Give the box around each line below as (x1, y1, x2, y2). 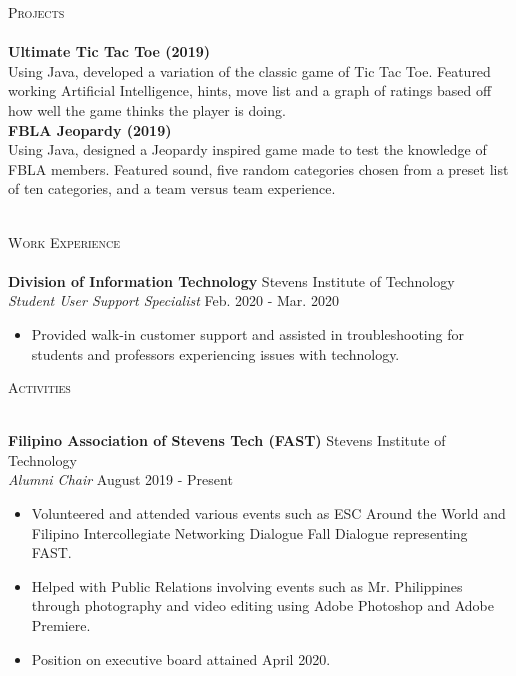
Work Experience (8, 231, 120, 252)
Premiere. (31, 615, 91, 636)
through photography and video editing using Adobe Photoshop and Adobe (31, 595, 494, 616)
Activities (8, 377, 71, 398)
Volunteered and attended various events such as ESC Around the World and (31, 503, 506, 524)
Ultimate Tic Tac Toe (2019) (8, 41, 211, 62)
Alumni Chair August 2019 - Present (8, 469, 233, 490)
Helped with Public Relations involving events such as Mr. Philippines (31, 575, 463, 596)
